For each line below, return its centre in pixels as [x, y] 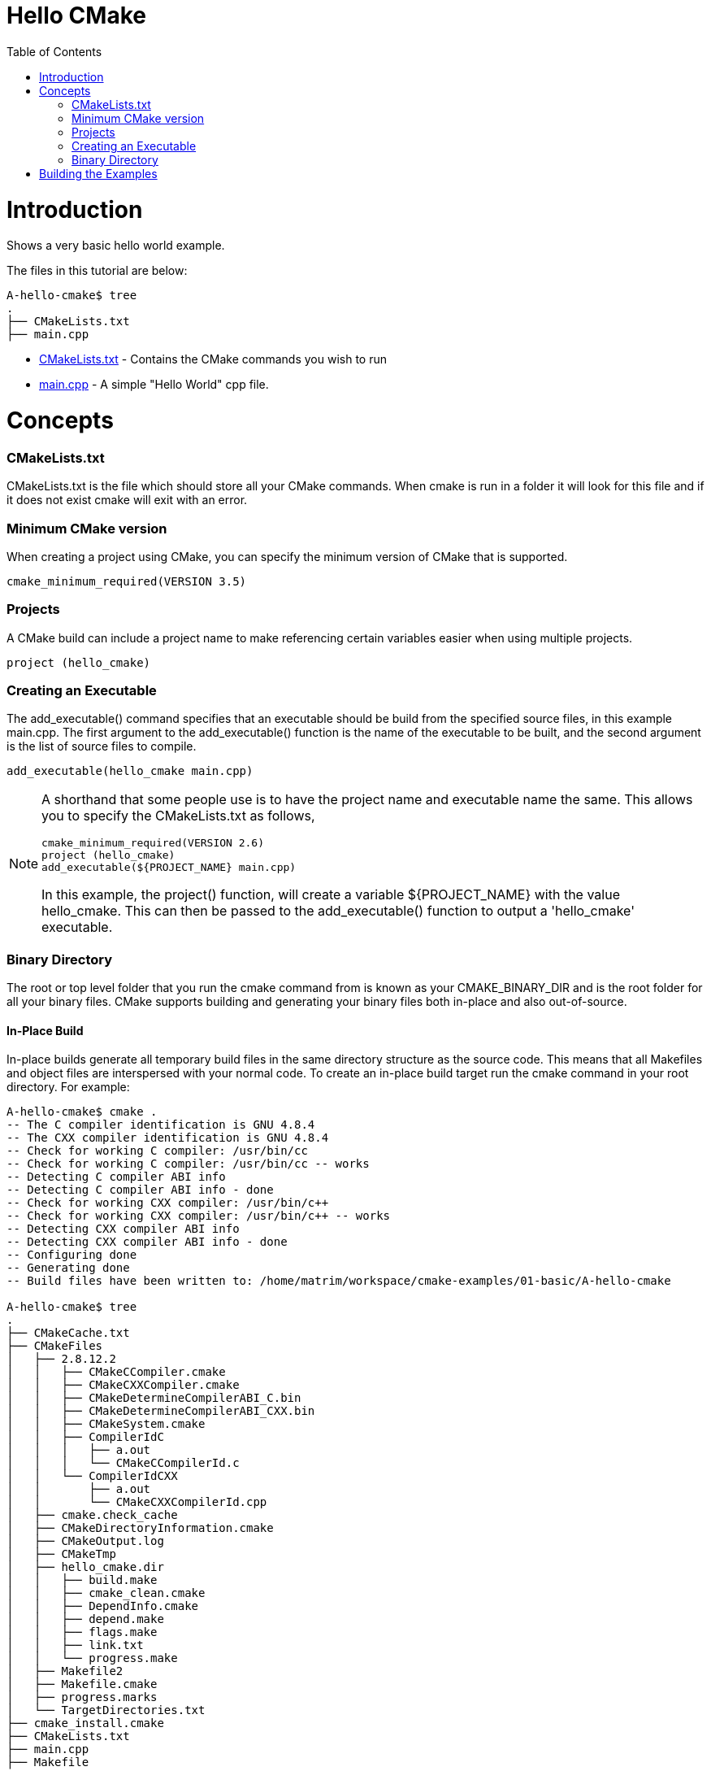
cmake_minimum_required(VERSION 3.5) [127, 581]
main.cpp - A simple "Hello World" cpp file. [154, 385]
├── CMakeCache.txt [68, 1333]
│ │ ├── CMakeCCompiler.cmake [116, 1372]
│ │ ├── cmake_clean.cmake [106, 1593]
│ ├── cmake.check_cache [92, 1515]
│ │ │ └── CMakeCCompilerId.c [123, 1463]
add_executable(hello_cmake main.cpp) [130, 771]
